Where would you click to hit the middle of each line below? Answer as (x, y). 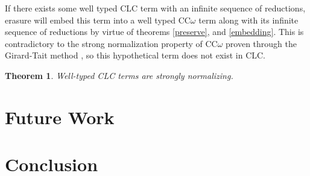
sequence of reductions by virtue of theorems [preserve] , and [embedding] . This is (154, 32)
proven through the (261, 43)
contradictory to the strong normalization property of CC (111, 43)
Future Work (60, 117)
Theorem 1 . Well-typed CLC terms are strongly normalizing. (119, 75)
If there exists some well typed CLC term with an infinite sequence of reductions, (155, 8)
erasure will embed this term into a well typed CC (98, 20)
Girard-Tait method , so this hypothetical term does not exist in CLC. (135, 55)
